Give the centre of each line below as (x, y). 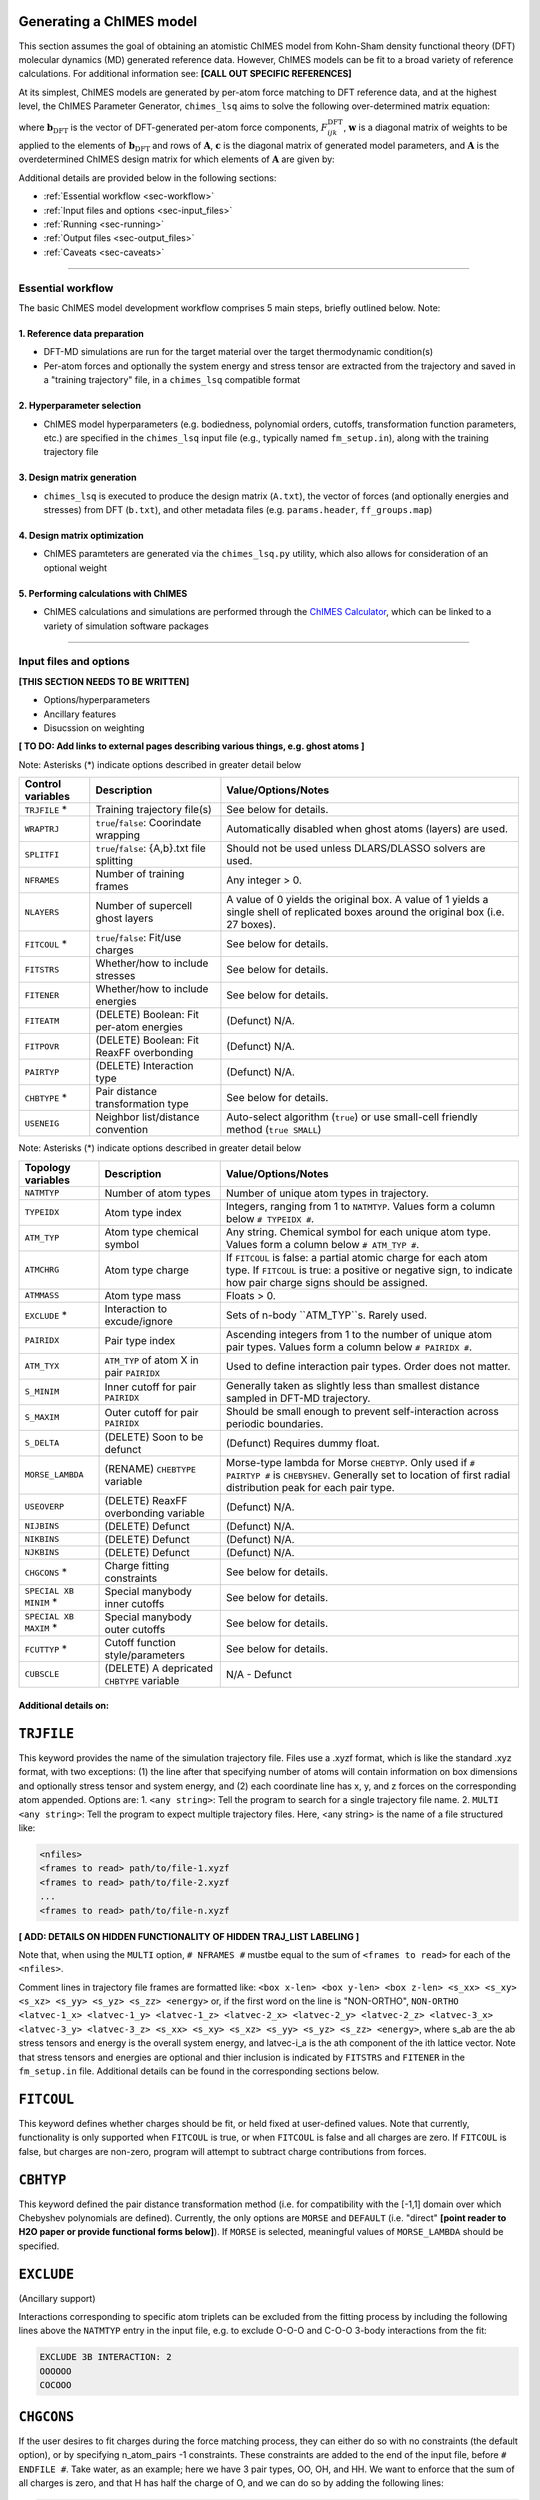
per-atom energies (139, 1027)
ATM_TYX (42, 1366)
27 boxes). (251, 925)
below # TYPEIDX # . (270, 1218)
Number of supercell (144, 906)
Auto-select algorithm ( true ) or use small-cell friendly (352, 1117)
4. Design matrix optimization (81, 536)
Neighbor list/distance (147, 1117)
